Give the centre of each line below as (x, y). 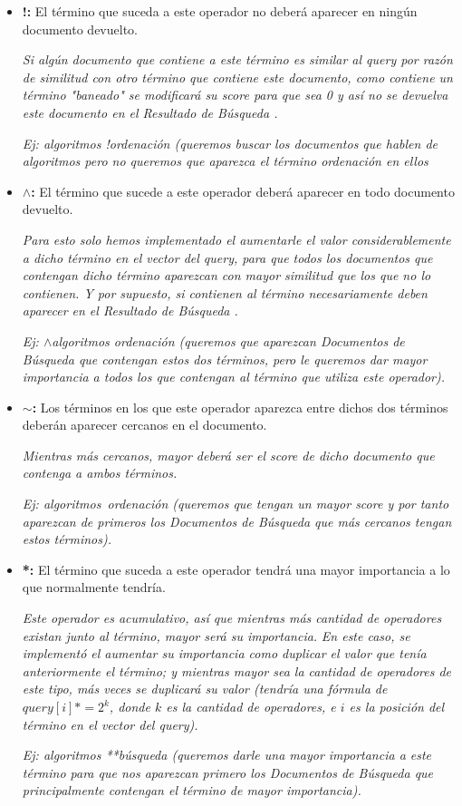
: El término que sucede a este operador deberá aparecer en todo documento (243, 191)
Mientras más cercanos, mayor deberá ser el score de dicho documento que (228, 455)
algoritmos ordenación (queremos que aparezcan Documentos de (228, 340)
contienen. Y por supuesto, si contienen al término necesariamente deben (225, 292)
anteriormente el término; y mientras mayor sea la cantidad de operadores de (237, 670)
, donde (130, 706)
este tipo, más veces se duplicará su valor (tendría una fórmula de (205, 689)
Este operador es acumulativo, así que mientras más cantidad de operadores (232, 618)
